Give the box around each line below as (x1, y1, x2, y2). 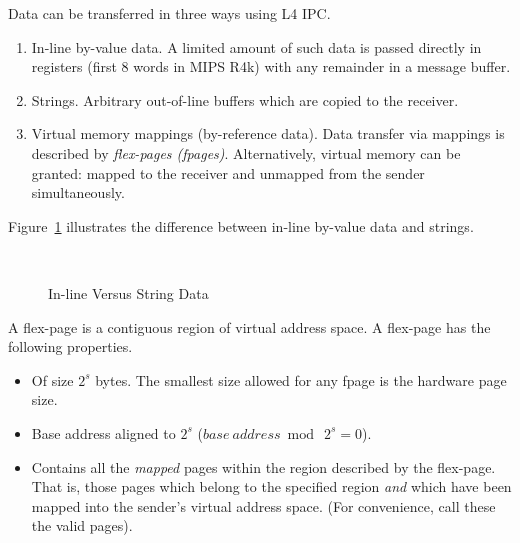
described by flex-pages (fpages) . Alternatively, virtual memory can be (31, 142, 461, 163)
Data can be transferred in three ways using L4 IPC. (8, 3, 331, 23)
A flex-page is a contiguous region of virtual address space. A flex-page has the (8, 316, 491, 337)
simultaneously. (31, 182, 125, 203)
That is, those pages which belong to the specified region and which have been (31, 476, 512, 497)
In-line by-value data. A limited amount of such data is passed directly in (31, 36, 482, 57)
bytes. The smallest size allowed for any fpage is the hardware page (95, 369, 507, 390)
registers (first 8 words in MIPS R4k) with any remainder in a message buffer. (31, 56, 511, 77)
